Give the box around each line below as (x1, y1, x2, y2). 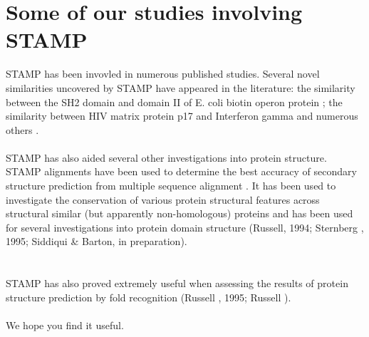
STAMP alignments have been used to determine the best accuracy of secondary (6, 164, 357, 179)
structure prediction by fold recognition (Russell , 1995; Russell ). (6, 289, 291, 304)
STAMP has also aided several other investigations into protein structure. (6, 150, 327, 165)
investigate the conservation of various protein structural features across (6, 192, 320, 207)
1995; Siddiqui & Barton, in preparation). (6, 234, 187, 249)
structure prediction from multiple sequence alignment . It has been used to (6, 178, 336, 193)
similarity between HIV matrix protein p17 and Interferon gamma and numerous (6, 108, 358, 123)
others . (6, 122, 39, 137)
